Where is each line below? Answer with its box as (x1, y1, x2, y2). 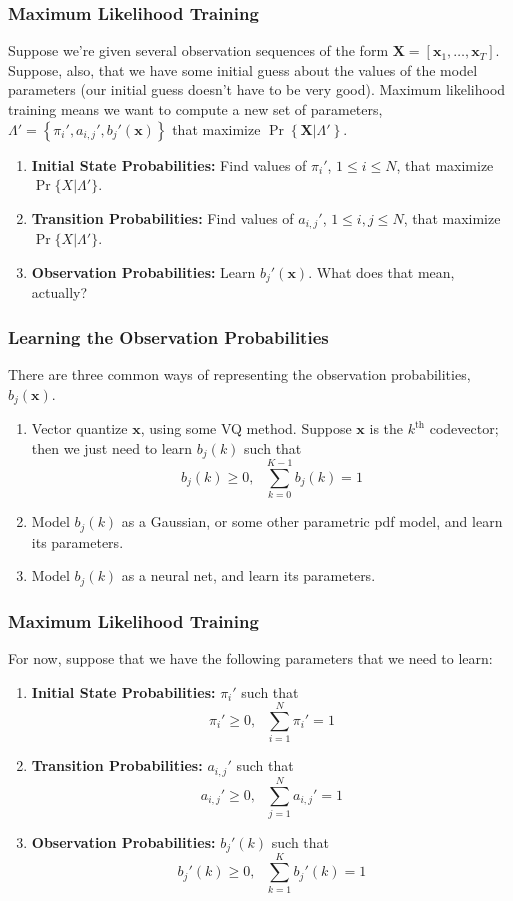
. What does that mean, (308, 261, 455, 282)
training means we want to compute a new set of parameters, (8, 99, 383, 119)
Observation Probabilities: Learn (31, 261, 256, 282)
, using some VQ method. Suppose (140, 418, 352, 439)
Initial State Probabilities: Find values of (31, 154, 307, 175)
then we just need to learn (31, 437, 193, 458)
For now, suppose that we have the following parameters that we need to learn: (8, 648, 493, 669)
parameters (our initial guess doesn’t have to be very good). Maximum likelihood (8, 79, 506, 100)
